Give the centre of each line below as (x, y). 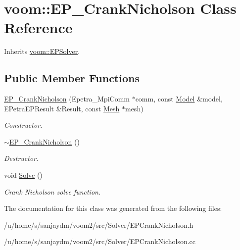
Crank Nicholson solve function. (52, 191)
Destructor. (21, 158)
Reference (38, 27)
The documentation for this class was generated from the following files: (113, 208)
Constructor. (23, 125)
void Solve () (23, 175)
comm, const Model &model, (179, 99)
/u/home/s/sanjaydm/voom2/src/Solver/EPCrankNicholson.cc (100, 241)
